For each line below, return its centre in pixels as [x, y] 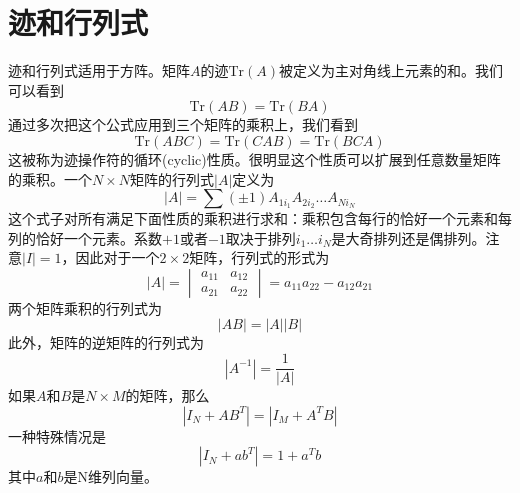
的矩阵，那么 [167, 395]
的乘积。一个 [50, 178]
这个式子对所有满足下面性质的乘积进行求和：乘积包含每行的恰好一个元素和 [253, 218]
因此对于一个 [117, 257]
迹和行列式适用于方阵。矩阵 [99, 70]
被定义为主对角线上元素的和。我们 [391, 70]
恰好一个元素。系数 [98, 237]
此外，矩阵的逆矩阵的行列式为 [106, 342]
